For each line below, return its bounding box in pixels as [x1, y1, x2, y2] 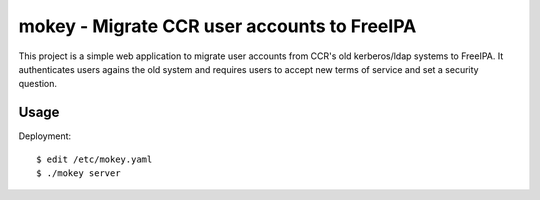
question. [18, 78, 58, 90]
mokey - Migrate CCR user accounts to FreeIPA [18, 15, 417, 37]
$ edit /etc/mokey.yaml [36, 153, 153, 165]
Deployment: [18, 130, 72, 142]
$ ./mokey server [36, 168, 121, 179]
